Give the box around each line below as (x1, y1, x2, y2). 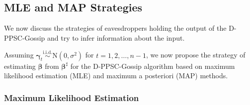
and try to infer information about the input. (47, 32, 185, 43)
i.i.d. (43, 50, 53, 55)
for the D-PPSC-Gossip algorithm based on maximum (70, 60, 235, 71)
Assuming (4, 50, 34, 60)
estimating (4, 60, 36, 71)
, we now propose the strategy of (146, 50, 246, 60)
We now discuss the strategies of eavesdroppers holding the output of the (4, 23, 227, 33)
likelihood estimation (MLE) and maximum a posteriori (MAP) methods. (4, 70, 228, 81)
